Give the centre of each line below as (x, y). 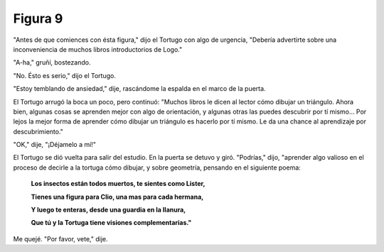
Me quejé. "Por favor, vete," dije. (60, 239)
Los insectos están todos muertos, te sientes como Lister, (118, 184)
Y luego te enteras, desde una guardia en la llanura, (108, 210)
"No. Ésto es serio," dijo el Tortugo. (65, 75)
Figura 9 (38, 18)
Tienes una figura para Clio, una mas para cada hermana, (117, 197)
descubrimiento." (38, 131)
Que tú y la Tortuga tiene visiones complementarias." (111, 223)
